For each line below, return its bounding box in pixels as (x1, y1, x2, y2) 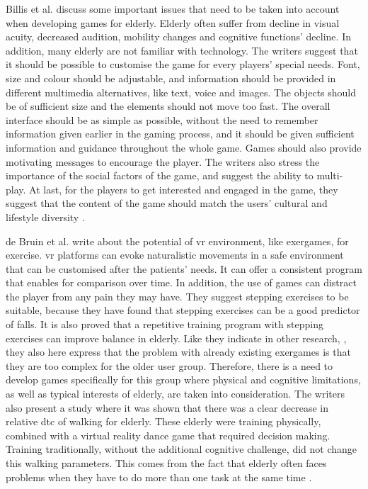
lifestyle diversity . (6, 209, 85, 224)
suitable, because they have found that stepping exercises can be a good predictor (6, 303, 360, 317)
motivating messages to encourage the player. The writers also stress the (6, 154, 320, 169)
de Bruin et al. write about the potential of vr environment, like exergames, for (6, 233, 349, 248)
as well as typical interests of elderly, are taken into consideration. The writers (6, 386, 345, 401)
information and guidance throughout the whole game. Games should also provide (6, 140, 362, 154)
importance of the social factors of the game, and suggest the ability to (6, 168, 314, 183)
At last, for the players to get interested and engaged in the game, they (29, 181, 338, 196)
